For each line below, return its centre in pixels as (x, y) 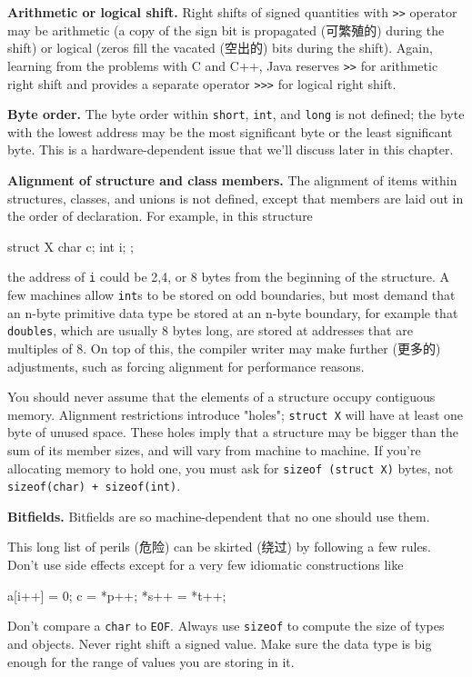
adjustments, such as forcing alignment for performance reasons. (186, 366)
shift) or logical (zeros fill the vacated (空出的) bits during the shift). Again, (220, 48)
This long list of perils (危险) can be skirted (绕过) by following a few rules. (220, 547)
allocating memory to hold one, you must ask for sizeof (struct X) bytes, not (231, 468)
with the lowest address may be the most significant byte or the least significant (230, 131)
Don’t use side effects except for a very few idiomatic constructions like (206, 565)
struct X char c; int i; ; (71, 246)
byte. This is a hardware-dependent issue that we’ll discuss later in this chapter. (231, 149)
